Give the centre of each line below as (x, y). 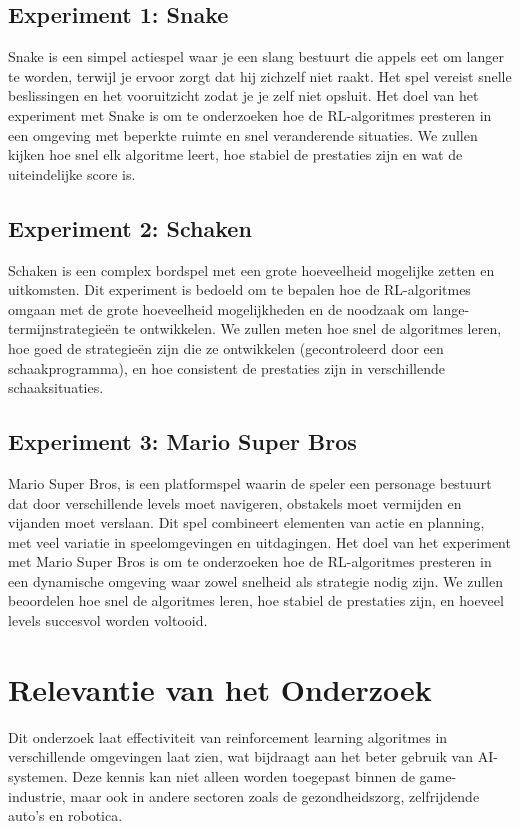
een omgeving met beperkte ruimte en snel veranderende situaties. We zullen (243, 134)
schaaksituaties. (56, 387)
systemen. (38, 775)
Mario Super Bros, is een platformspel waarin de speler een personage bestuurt (250, 482)
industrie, (37, 795)
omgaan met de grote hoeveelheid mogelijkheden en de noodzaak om (218, 308)
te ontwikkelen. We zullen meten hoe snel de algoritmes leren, (312, 328)
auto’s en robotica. (65, 815)
